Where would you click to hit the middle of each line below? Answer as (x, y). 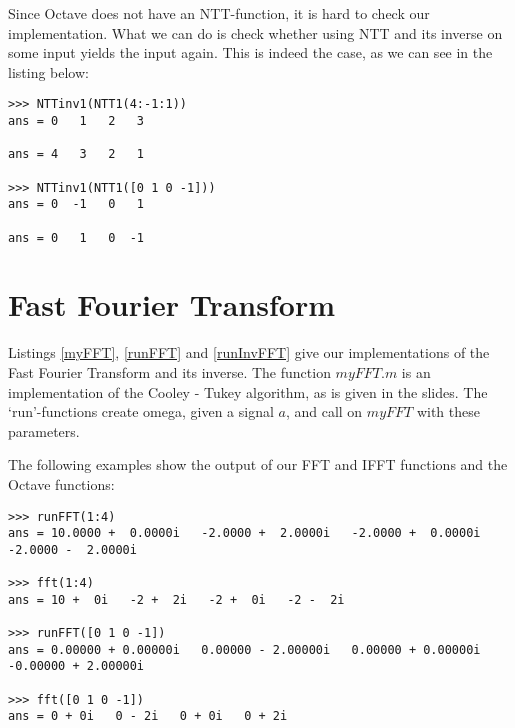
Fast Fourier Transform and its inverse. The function (169, 372)
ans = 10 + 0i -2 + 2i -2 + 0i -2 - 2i (176, 599)
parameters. (44, 430)
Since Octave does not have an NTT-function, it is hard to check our (219, 13)
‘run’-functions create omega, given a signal (141, 411)
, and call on (324, 411)
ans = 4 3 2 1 (76, 154)
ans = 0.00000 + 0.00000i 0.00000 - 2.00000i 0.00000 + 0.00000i (244, 649)
